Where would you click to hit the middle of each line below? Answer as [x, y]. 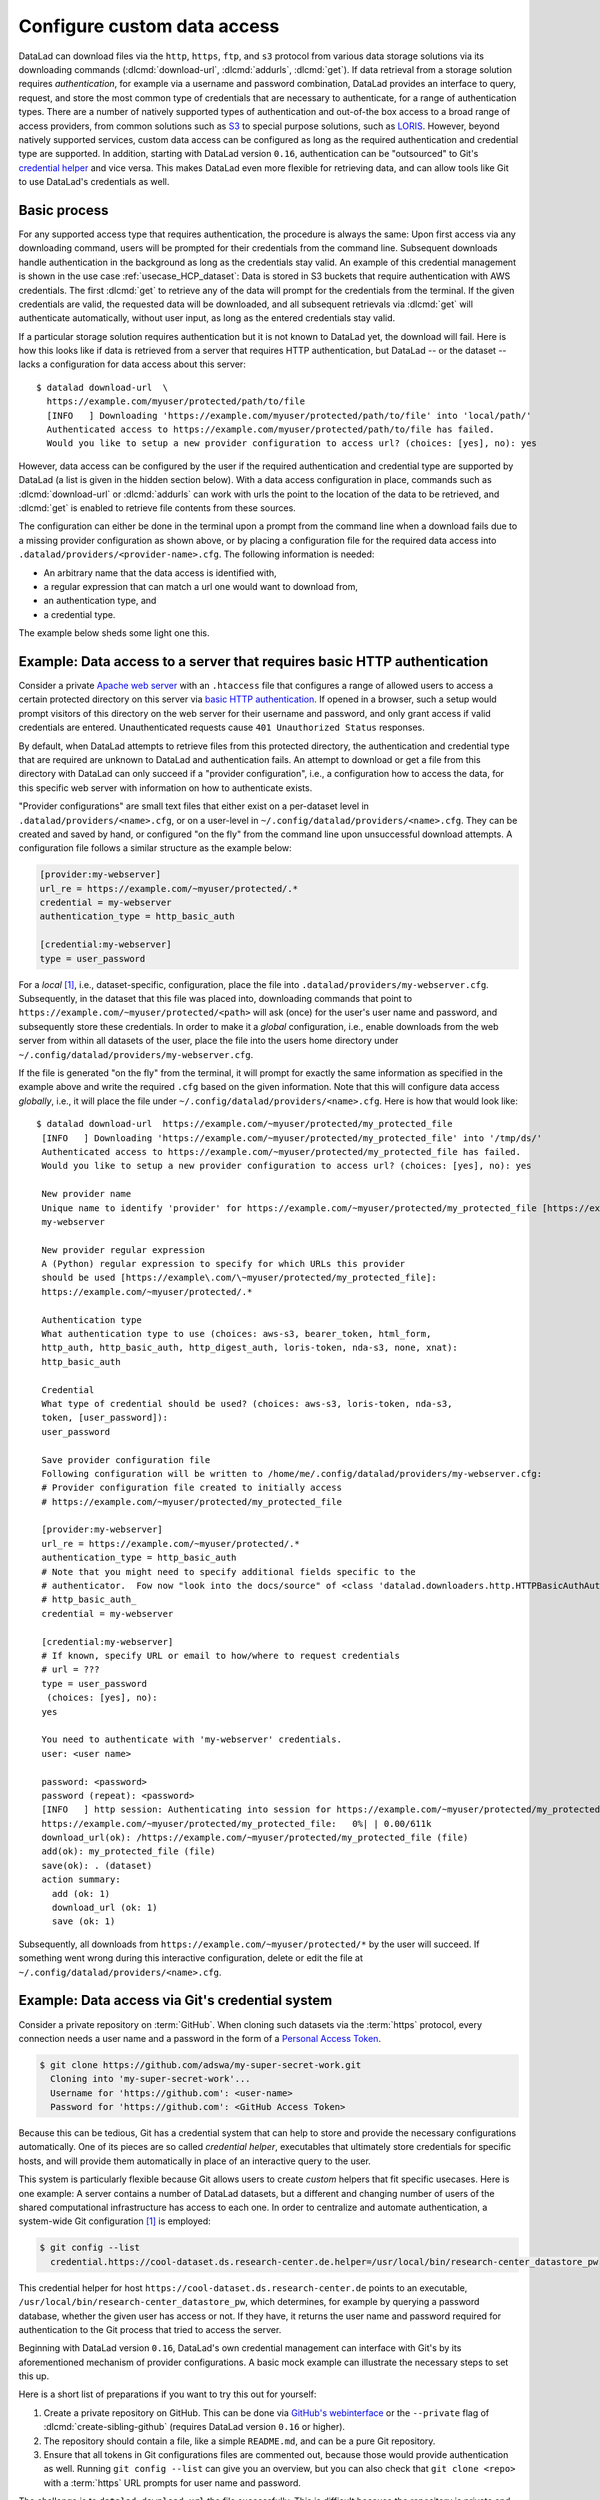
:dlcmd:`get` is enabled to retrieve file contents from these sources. [157, 508]
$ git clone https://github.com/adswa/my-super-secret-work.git [200, 2064]
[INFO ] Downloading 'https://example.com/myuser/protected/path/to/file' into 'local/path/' [289, 415]
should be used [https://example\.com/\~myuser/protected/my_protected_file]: [239, 1278]
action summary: [81, 1879]
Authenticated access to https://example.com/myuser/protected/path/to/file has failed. [270, 429]
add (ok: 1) [81, 1893]
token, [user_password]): [105, 1418]
